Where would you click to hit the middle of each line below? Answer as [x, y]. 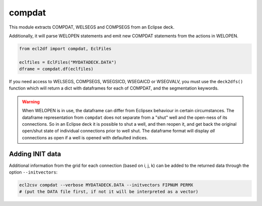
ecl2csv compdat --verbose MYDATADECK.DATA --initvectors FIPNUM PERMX [106, 185]
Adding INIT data [35, 154]
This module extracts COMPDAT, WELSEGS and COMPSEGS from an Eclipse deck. [92, 27]
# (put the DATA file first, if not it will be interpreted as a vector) [109, 192]
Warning [31, 102]
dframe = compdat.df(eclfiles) [57, 69]
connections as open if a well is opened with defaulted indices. [85, 137]
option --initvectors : [33, 172]
